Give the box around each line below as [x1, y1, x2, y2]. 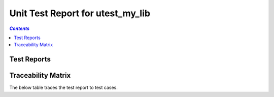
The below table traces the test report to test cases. [9, 84, 118, 91]
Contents [9, 25, 30, 31]
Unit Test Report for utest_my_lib [9, 8, 151, 19]
